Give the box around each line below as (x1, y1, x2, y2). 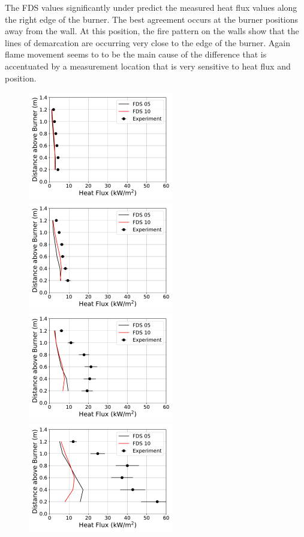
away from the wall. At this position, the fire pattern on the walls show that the (5, 25, 299, 37)
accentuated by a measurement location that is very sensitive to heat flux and (5, 59, 291, 72)
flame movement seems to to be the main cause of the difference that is (5, 48, 267, 61)
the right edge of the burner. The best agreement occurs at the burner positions (5, 13, 299, 25)
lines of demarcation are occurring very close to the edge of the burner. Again (5, 36, 291, 49)
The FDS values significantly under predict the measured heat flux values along (5, 1, 297, 13)
